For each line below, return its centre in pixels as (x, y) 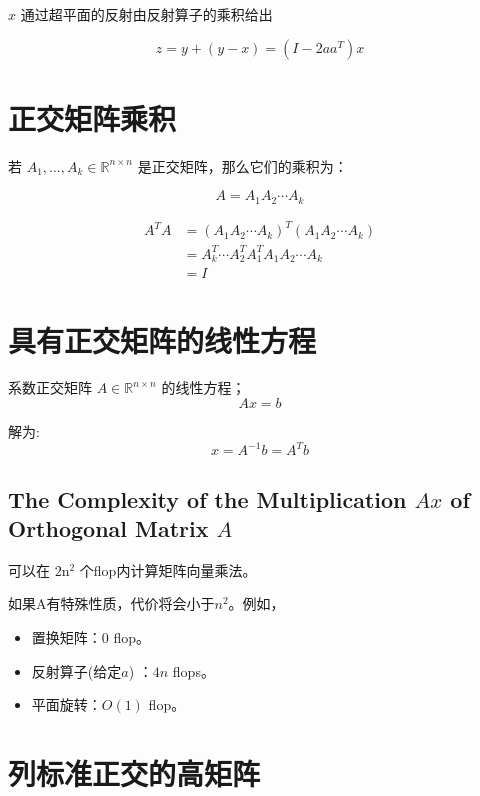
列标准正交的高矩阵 (134, 772)
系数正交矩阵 (50, 387)
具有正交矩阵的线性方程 (162, 339)
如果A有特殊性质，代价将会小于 (111, 603)
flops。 (193, 670)
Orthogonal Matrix (108, 527)
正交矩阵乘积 (92, 117)
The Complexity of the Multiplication (207, 498)
